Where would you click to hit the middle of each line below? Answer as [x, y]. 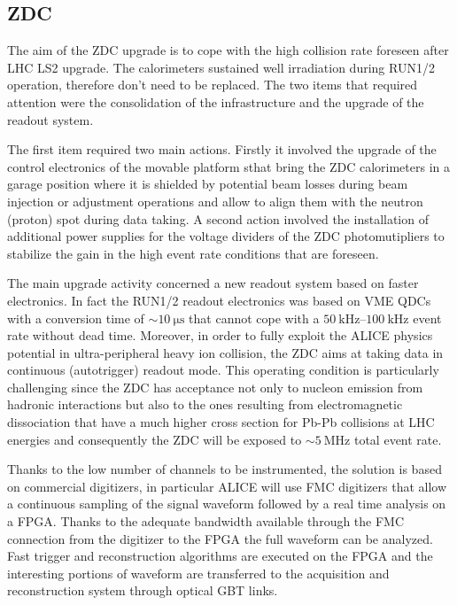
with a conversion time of [76, 318]
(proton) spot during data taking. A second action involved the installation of [218, 218]
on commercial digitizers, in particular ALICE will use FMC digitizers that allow [227, 486]
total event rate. [398, 439]
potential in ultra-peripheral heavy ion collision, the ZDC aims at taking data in [225, 352]
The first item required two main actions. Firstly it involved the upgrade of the [222, 149]
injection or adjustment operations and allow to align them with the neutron [215, 201]
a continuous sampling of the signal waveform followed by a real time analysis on [227, 504]
